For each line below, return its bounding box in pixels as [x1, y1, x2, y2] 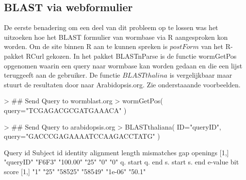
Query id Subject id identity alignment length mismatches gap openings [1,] [4, 147, 229, 157]
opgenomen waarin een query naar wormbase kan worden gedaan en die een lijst [4, 60, 243, 70]
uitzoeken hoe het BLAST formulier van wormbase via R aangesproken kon [4, 32, 228, 42]
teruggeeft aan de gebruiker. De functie [4, 70, 120, 80]
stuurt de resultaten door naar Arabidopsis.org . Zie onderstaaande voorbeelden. [4, 79, 241, 89]
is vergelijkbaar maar [169, 70, 232, 80]
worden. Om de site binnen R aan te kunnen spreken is [4, 41, 168, 51]
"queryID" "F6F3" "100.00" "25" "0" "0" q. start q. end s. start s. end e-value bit [4, 157, 239, 167]
